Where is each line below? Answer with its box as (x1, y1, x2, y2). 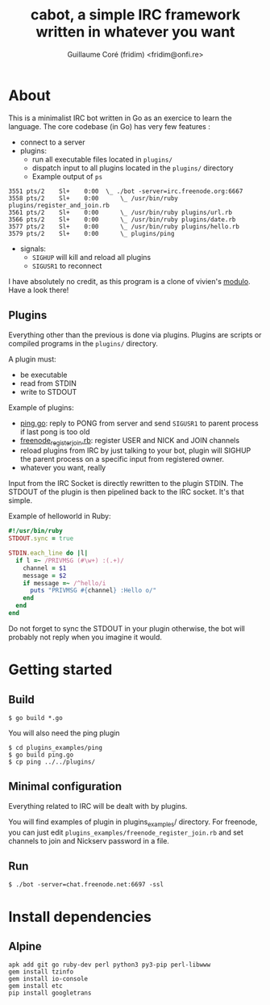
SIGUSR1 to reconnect (31, 261, 102, 270)
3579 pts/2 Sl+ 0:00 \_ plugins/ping (8, 229, 175, 237)
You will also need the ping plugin (8, 728, 120, 738)
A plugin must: (8, 354, 56, 364)
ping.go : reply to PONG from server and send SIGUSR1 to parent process (19, 418, 260, 428)
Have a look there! (8, 285, 69, 295)
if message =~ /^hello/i (23, 579, 106, 587)
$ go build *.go (8, 714, 63, 722)
